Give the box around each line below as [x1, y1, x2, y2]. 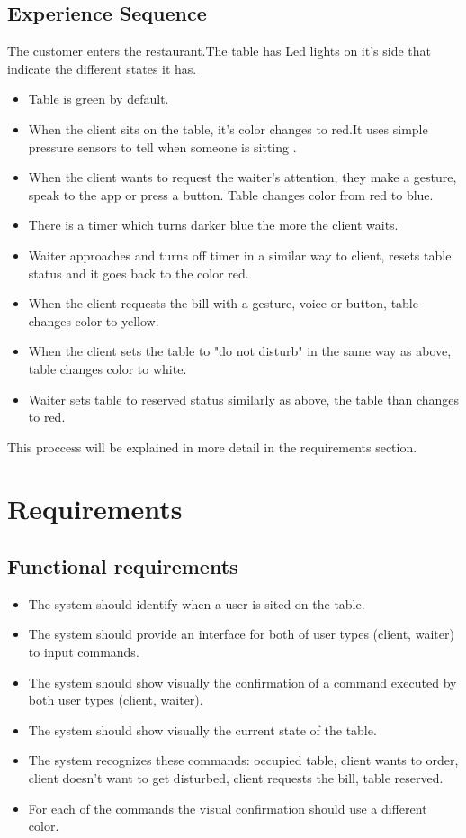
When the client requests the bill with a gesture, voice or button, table [28, 294, 418, 313]
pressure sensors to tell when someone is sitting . [28, 137, 297, 156]
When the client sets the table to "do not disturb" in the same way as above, [28, 342, 452, 360]
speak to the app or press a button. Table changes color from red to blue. [28, 185, 434, 204]
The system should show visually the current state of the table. [28, 720, 377, 739]
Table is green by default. [28, 89, 169, 108]
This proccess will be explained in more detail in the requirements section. [7, 437, 417, 456]
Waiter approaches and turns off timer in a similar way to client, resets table [28, 245, 452, 264]
